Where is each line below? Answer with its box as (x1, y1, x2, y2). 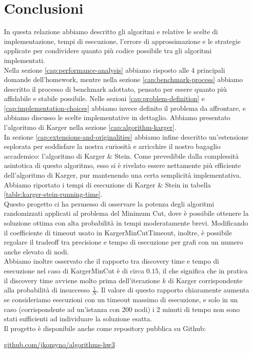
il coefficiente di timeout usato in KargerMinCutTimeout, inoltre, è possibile (4, 227, 232, 237)
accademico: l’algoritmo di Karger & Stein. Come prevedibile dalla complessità (4, 150, 239, 161)
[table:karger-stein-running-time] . (4, 189, 103, 199)
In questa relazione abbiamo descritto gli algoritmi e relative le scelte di (4, 26, 218, 37)
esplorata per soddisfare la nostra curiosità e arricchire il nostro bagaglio (4, 141, 221, 151)
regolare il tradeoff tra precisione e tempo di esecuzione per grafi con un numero (4, 237, 243, 247)
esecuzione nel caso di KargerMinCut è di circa (4, 265, 144, 275)
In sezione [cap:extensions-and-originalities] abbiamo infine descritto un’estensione (4, 131, 249, 142)
